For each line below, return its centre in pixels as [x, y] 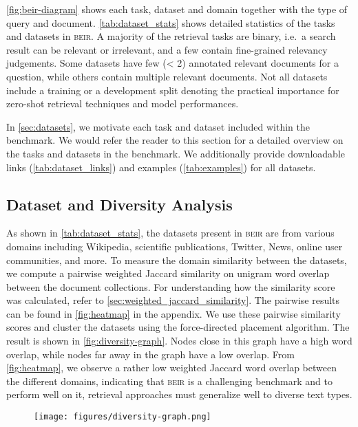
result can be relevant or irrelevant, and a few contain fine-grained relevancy [167, 49]
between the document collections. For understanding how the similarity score [171, 286]
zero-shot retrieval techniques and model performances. [123, 103]
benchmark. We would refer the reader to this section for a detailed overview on [175, 140]
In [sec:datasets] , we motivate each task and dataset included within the [158, 126]
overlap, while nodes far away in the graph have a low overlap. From [150, 354]
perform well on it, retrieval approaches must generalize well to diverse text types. [179, 394]
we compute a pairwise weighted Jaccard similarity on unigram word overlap [168, 273]
